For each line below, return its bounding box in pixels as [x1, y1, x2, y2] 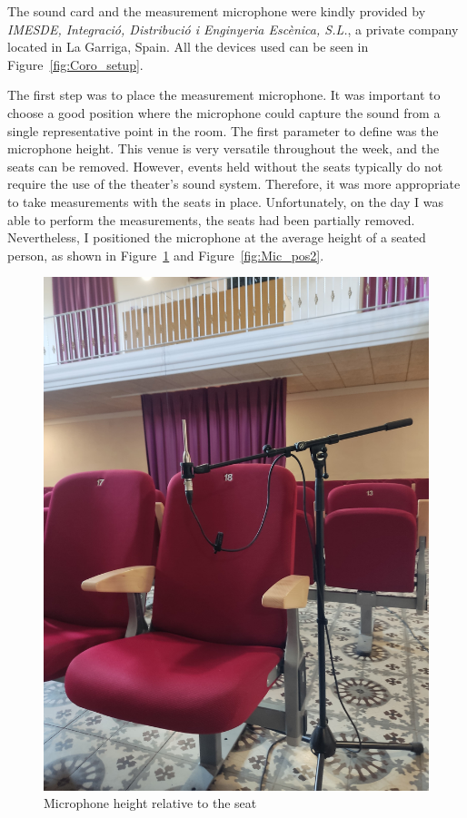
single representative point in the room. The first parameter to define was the [7, 121, 439, 140]
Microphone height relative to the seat [44, 793, 257, 813]
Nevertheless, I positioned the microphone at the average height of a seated [7, 228, 426, 247]
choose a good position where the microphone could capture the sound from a [7, 103, 441, 122]
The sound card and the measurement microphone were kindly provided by [7, 2, 426, 20]
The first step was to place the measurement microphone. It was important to [7, 85, 441, 104]
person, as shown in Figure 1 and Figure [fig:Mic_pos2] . [7, 245, 324, 264]
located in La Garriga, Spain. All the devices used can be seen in [7, 37, 369, 56]
